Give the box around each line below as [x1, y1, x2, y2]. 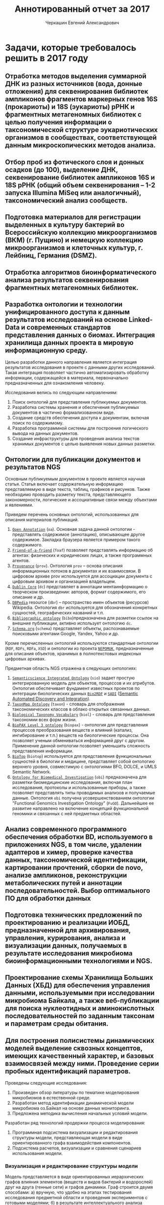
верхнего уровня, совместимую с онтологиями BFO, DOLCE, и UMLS [12, 764, 157, 770]
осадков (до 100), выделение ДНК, [5, 166, 118, 174]
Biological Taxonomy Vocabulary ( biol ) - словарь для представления [12, 712, 155, 717]
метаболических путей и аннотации [5, 879, 122, 887]
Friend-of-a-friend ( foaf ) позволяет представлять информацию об [12, 547, 153, 553]
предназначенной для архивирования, [5, 926, 131, 934]
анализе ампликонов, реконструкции [5, 871, 127, 879]
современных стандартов [26, 323, 111, 331]
